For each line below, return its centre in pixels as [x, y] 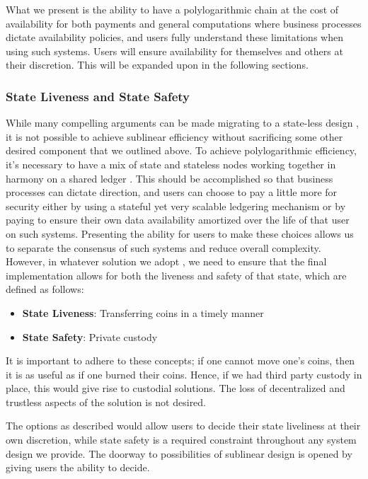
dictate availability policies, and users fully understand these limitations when [174, 37]
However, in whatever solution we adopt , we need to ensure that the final [166, 261]
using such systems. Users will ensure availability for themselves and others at [174, 51]
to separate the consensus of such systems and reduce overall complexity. [163, 247]
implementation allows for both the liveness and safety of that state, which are [176, 275]
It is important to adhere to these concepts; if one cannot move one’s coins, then [180, 360]
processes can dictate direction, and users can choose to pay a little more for [172, 192]
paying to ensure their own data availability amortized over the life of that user [178, 220]
